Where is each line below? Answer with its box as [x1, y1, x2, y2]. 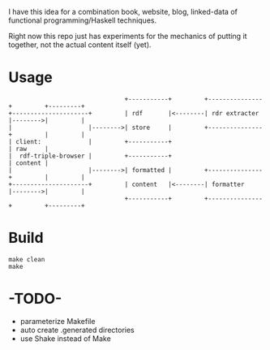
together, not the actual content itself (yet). [8, 40, 152, 50]
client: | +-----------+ [15, 137, 173, 145]
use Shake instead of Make [19, 333, 111, 344]
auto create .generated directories [19, 325, 135, 335]
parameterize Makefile [19, 316, 96, 326]
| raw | [8, 145, 49, 153]
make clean [8, 255, 45, 263]
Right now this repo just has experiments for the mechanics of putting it [8, 32, 247, 41]
